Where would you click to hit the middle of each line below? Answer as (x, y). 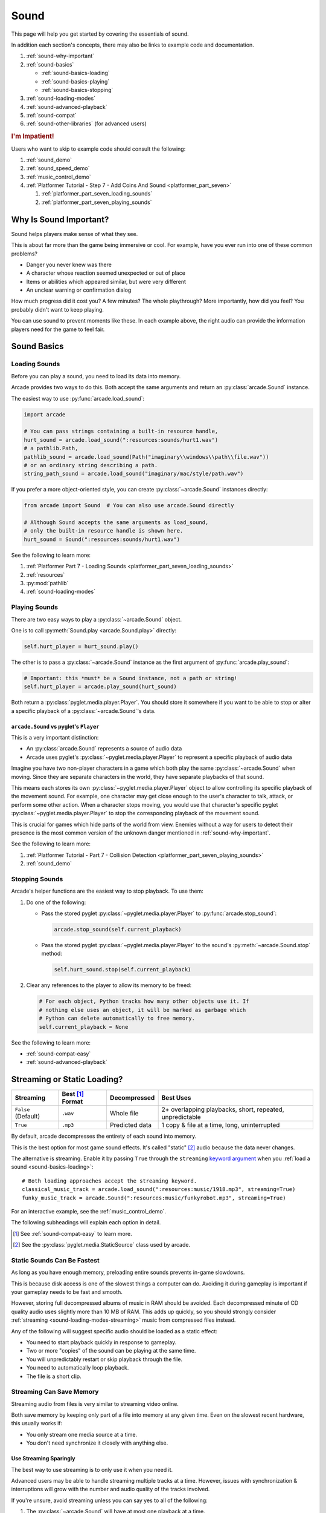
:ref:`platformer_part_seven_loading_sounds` (97, 194)
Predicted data (131, 1125)
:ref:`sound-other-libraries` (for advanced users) (87, 123)
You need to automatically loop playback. (78, 1368)
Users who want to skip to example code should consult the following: (98, 149)
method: (52, 954)
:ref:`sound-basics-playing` (75, 81)
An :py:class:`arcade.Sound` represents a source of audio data (104, 749)
